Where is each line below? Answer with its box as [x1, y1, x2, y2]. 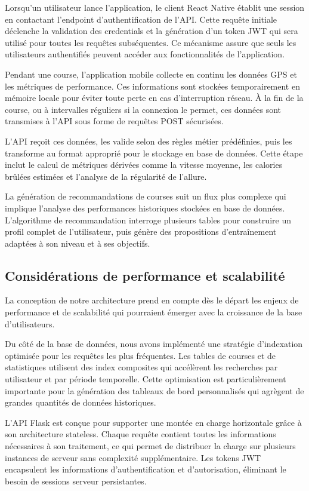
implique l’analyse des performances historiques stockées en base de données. [5, 201, 285, 214]
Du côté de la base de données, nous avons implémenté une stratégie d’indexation [5, 337, 303, 350]
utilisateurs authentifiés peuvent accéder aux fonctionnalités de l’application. [5, 48, 285, 60]
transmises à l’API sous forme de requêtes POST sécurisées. [5, 115, 224, 127]
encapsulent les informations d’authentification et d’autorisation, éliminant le [5, 463, 286, 475]
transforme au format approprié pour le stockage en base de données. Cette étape [5, 146, 303, 159]
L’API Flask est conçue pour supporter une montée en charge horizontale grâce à [5, 416, 302, 428]
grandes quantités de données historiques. [5, 396, 156, 409]
